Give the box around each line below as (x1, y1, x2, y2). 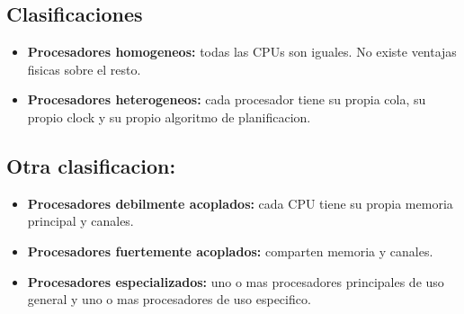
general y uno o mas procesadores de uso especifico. (27, 290, 311, 309)
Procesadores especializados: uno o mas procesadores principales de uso (27, 272, 444, 291)
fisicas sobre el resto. (27, 59, 141, 78)
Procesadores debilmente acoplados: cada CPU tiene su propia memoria (27, 193, 453, 212)
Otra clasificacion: (6, 151, 176, 179)
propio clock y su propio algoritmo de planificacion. (27, 107, 311, 126)
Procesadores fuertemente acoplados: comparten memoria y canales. (27, 241, 433, 260)
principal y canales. (27, 211, 134, 230)
